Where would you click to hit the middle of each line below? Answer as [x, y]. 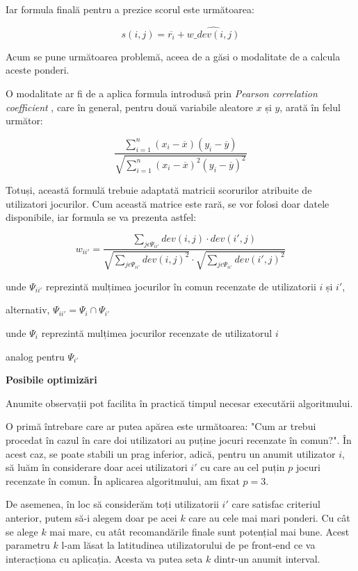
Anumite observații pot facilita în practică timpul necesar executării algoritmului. [179, 403]
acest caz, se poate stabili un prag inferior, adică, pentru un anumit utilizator [171, 453]
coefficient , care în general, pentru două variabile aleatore [130, 107]
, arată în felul [310, 107]
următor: [24, 121]
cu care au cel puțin [243, 467]
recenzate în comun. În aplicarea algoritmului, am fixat [123, 480]
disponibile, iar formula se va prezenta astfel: [101, 217]
